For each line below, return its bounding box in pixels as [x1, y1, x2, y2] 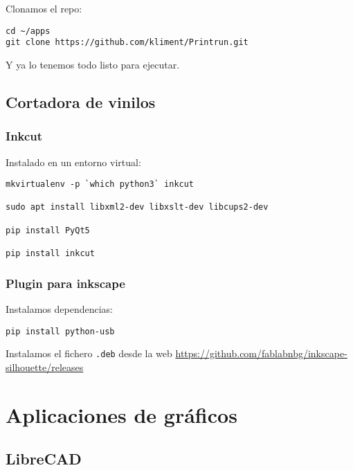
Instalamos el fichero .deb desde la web [6, 346, 172, 361]
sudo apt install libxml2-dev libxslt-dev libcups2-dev [6, 202, 269, 213]
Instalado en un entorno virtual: [6, 154, 141, 169]
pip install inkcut [6, 248, 95, 259]
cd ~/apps [6, 26, 51, 36]
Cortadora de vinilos [6, 91, 156, 112]
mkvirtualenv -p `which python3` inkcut [6, 179, 194, 190]
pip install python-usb [6, 326, 115, 336]
